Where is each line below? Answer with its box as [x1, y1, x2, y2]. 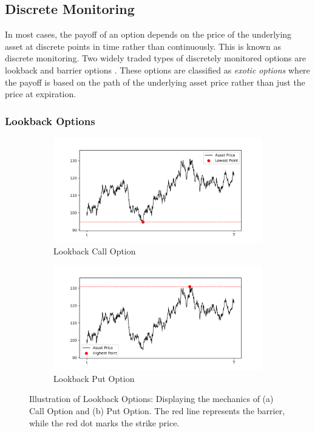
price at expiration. [5, 87, 76, 100]
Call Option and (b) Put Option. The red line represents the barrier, [29, 404, 285, 417]
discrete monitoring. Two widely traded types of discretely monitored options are [5, 52, 306, 64]
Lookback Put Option [53, 372, 135, 384]
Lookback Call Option [53, 244, 136, 257]
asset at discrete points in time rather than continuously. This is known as [5, 39, 281, 52]
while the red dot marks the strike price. [29, 416, 180, 429]
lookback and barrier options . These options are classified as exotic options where [5, 63, 310, 76]
